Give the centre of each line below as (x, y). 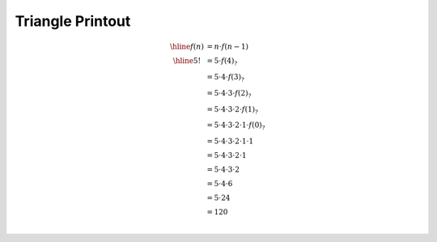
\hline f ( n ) (187, 47)
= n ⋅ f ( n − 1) (228, 47)
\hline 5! (187, 61)
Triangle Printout (73, 21)
